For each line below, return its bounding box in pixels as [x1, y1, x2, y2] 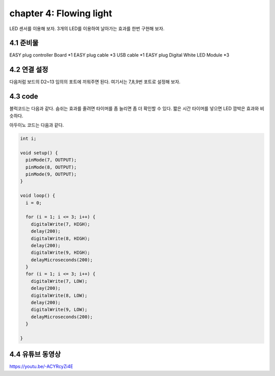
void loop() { [20, 193, 56, 199]
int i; [20, 136, 37, 142]
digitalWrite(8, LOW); [31, 292, 88, 298]
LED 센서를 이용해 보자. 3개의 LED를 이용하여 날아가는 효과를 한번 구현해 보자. [9, 25, 165, 32]
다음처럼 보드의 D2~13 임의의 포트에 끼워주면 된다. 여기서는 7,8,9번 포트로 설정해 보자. [9, 79, 181, 85]
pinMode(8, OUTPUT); [25, 164, 77, 170]
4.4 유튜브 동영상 [9, 350, 61, 359]
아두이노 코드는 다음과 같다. [9, 122, 64, 128]
